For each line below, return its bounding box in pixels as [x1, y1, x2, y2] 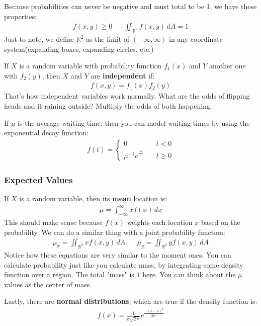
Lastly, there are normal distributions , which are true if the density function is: [4, 296, 257, 306]
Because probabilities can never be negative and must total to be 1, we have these [4, 1, 257, 11]
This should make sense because [4, 216, 103, 227]
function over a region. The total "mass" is [4, 269, 134, 280]
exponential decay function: [4, 127, 89, 138]
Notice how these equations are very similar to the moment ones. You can [4, 249, 231, 260]
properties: [4, 11, 37, 21]
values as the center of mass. [4, 279, 92, 289]
